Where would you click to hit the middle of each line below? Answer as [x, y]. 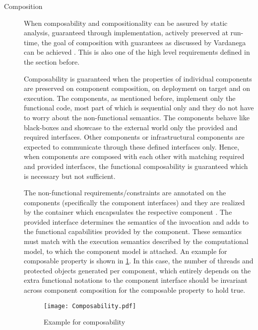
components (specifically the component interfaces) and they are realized [134, 202]
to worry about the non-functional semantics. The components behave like [137, 117]
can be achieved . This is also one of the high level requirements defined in [137, 52]
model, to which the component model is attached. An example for [126, 251]
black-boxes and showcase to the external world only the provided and [131, 127]
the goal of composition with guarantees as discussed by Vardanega [144, 42]
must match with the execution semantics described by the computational [136, 241]
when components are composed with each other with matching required [134, 156]
